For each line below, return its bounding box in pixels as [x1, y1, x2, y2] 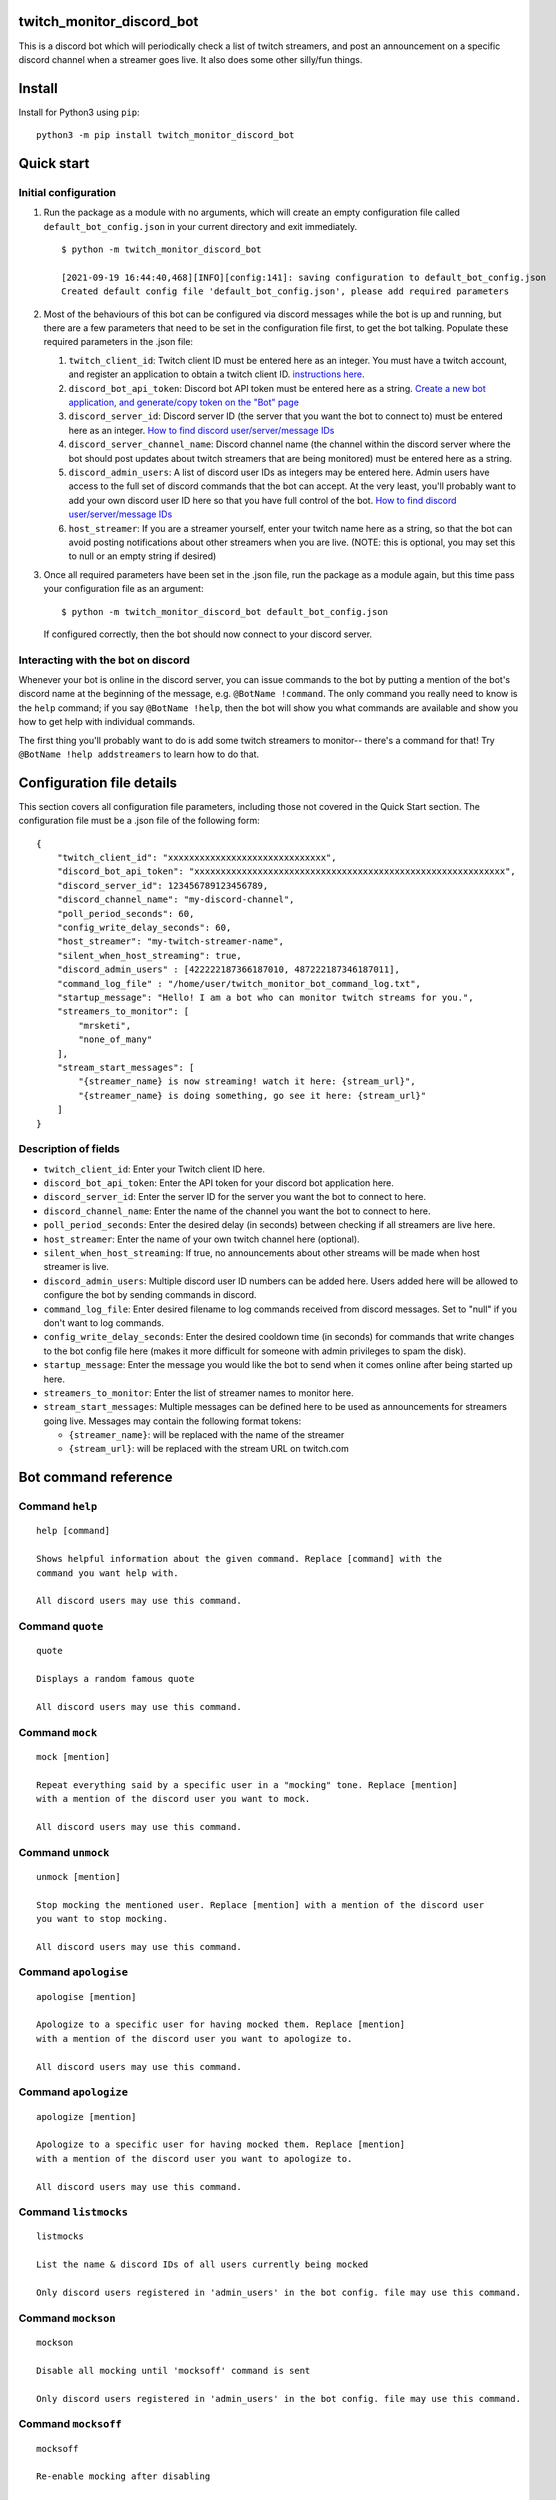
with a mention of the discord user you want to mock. [36, 1793, 311, 1805]
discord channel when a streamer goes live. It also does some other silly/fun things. [18, 53, 363, 65]
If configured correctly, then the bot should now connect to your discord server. [43, 628, 373, 640]
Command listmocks [18, 2205, 129, 2219]
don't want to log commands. [43, 1316, 165, 1329]
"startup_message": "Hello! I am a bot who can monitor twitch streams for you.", [56, 991, 474, 1003]
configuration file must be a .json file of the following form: [18, 815, 260, 827]
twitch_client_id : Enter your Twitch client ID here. [43, 1163, 265, 1175]
